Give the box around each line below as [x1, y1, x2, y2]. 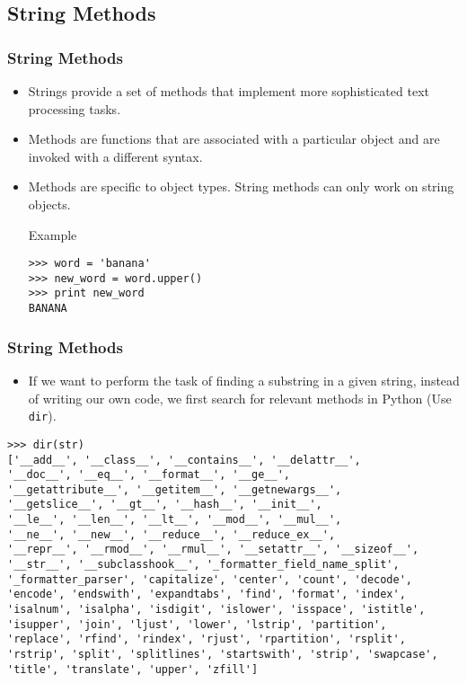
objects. [28, 194, 71, 213]
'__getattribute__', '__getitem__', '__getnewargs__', [7, 483, 342, 496]
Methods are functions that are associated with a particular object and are [28, 129, 440, 148]
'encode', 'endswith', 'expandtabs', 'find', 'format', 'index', [7, 588, 406, 601]
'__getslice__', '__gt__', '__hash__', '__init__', [7, 498, 322, 511]
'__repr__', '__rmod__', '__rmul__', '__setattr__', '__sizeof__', [7, 543, 419, 556]
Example [28, 225, 77, 244]
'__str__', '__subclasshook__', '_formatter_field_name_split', [7, 558, 400, 572]
